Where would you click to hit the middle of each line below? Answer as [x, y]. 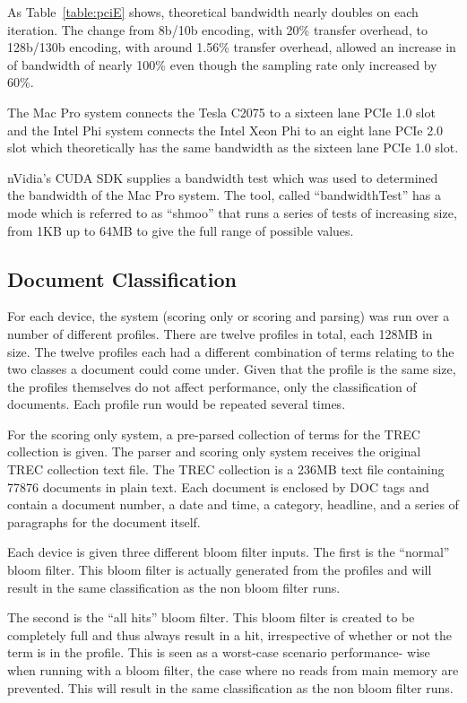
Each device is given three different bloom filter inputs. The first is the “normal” [229, 552]
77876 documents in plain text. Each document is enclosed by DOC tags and [218, 486]
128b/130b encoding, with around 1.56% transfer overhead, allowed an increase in [232, 47]
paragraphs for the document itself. [104, 521]
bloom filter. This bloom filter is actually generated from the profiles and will [220, 570]
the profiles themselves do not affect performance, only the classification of [212, 386]
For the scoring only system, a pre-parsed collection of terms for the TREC [214, 434]
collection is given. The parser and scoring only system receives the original [214, 451]
